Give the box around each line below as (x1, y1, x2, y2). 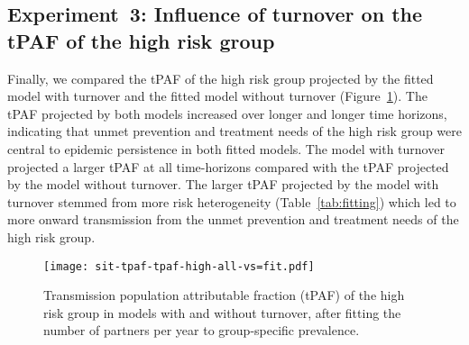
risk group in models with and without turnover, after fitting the (43, 303, 401, 322)
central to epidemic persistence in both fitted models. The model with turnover (7, 139, 445, 158)
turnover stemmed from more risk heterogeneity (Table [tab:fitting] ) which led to (7, 192, 456, 211)
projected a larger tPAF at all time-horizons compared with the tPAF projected (7, 157, 449, 176)
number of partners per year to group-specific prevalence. (43, 321, 360, 340)
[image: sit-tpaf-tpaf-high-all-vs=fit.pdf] (43, 259, 315, 273)
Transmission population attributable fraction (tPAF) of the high (43, 286, 405, 304)
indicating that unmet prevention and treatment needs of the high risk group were (7, 122, 462, 141)
